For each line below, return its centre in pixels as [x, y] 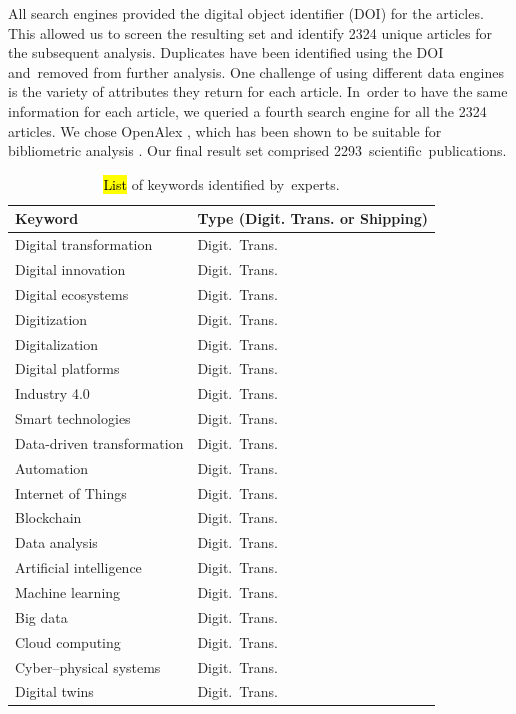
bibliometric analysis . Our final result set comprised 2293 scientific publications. [257, 150]
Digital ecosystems [72, 293]
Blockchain [48, 517]
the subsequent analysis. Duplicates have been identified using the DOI [226, 52]
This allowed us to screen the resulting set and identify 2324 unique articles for [250, 32]
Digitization [51, 318]
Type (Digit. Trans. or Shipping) [312, 218]
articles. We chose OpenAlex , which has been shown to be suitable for [225, 130]
